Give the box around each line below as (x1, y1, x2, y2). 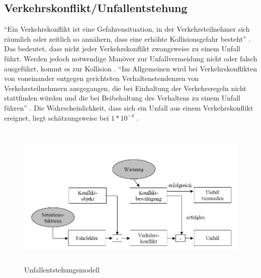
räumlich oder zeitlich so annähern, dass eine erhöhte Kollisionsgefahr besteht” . (4, 33, 251, 44)
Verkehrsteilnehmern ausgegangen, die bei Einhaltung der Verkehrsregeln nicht (4, 82, 246, 93)
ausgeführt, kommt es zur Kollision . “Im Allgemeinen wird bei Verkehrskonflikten (4, 63, 257, 73)
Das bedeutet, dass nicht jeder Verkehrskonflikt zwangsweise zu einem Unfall (4, 43, 240, 54)
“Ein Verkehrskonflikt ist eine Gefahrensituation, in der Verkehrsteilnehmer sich (4, 24, 250, 34)
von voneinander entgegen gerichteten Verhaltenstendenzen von (4, 73, 199, 83)
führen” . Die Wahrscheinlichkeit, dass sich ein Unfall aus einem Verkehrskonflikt (4, 102, 253, 113)
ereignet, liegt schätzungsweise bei (4, 112, 109, 123)
